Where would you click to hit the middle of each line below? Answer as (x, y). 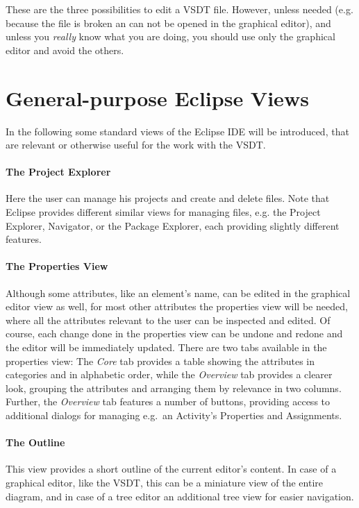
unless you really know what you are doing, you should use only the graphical (170, 36)
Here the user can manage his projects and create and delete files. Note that (168, 198)
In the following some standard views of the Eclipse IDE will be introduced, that (177, 131)
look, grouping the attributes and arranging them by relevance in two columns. (174, 388)
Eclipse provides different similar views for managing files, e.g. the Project (163, 212)
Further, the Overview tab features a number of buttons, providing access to (168, 401)
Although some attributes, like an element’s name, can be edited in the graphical (178, 293)
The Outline (35, 442)
